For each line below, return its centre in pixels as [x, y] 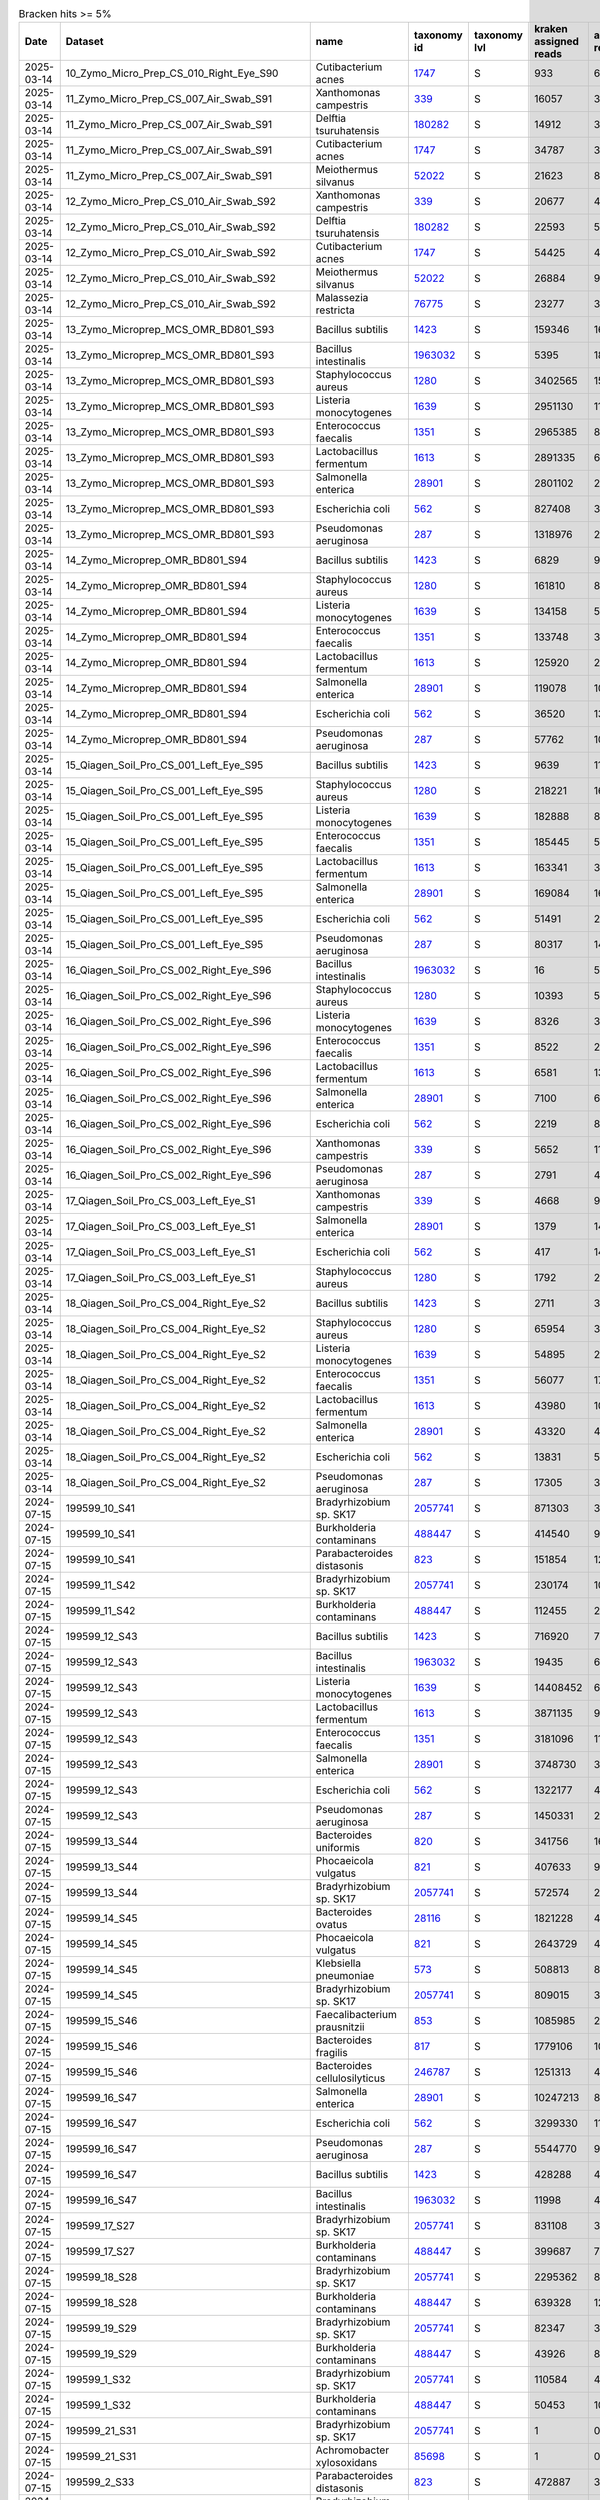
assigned [556, 42]
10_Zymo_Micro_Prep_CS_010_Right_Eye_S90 [172, 73]
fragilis [332, 2053]
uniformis [337, 1848]
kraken [551, 29]
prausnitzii [340, 2027]
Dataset [84, 42]
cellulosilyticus [350, 2078]
